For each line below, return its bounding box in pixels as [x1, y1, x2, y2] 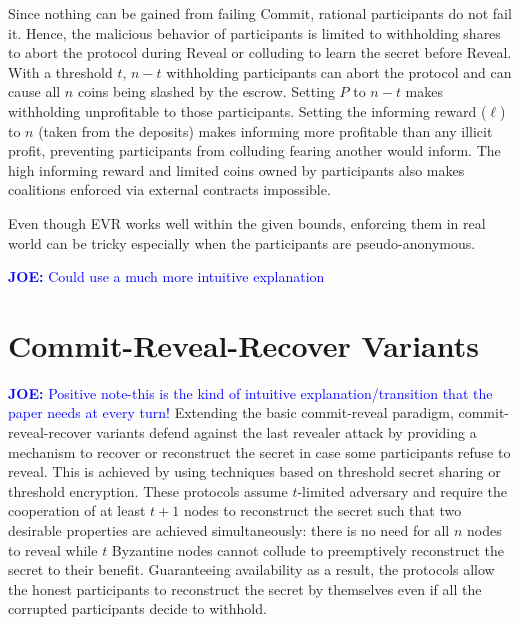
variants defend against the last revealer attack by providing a [96, 422, 477, 443]
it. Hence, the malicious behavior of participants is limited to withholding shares [8, 22, 501, 43]
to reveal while [8, 539, 98, 560]
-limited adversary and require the [297, 480, 507, 501]
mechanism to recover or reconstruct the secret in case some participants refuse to [8, 441, 511, 462]
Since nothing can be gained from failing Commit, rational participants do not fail [8, 3, 512, 23]
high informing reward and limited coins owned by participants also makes [8, 159, 465, 180]
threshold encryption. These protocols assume [8, 480, 288, 501]
